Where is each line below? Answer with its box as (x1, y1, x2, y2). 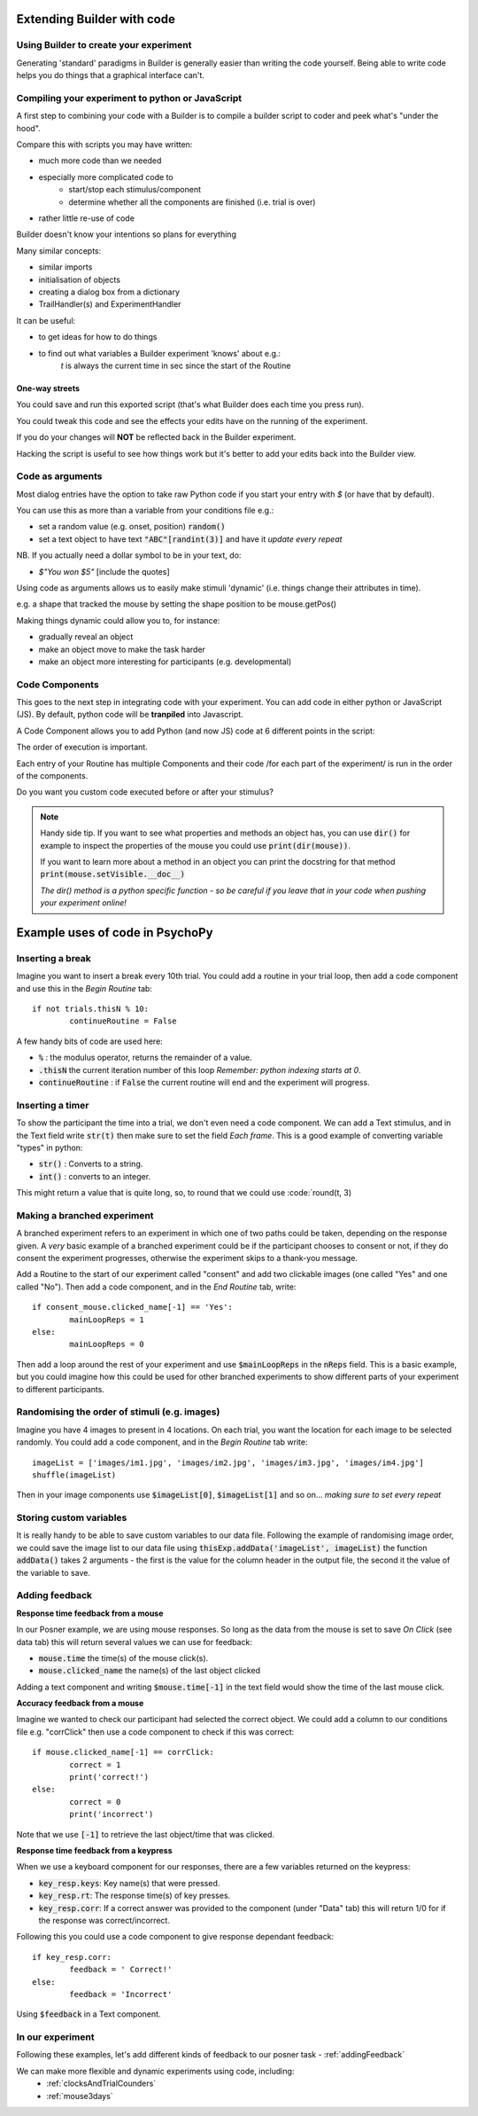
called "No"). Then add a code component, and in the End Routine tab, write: (16, 1281, 297, 1292)
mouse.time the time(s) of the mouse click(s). (38, 1652, 209, 1663)
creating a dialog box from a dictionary (38, 286, 181, 297)
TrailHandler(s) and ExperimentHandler (38, 299, 181, 310)
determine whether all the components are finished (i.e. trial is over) (68, 196, 316, 208)
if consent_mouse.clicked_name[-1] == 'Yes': (32, 1302, 234, 1313)
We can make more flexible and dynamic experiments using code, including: (16, 2065, 295, 2076)
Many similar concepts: (16, 245, 102, 256)
